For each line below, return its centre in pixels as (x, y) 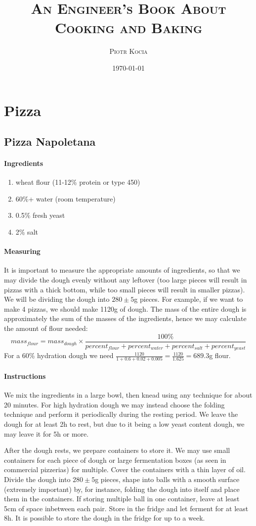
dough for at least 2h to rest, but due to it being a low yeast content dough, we (124, 424)
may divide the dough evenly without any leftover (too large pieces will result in (126, 280)
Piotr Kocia (128, 51)
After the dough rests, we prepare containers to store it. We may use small (117, 450)
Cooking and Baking (128, 27)
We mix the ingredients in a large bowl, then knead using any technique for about (128, 395)
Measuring (22, 251)
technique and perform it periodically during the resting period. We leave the (121, 414)
